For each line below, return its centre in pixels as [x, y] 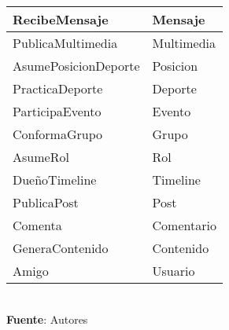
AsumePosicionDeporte [76, 66]
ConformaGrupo [58, 134]
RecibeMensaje [61, 19]
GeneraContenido [61, 248]
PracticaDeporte [58, 88]
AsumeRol [41, 157]
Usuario [174, 271]
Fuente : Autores [47, 319]
